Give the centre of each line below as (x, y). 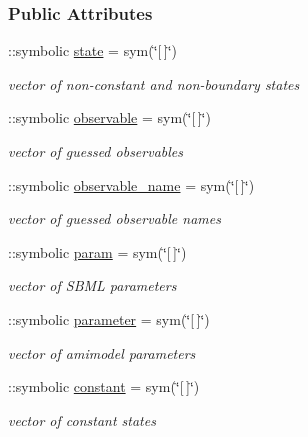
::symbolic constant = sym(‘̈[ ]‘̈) (104, 386)
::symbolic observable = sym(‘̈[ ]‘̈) (109, 117)
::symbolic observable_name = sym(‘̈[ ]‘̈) (131, 184)
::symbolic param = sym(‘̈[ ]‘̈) (97, 251)
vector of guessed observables (95, 151)
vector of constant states (82, 419)
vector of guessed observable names (114, 218)
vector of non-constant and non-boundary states (154, 83)
